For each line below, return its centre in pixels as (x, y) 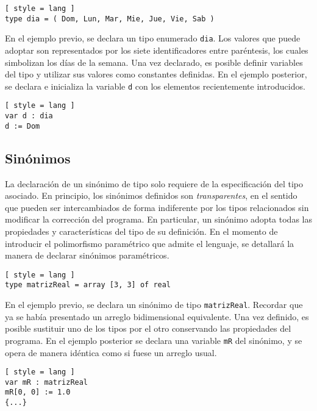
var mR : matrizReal (47, 382)
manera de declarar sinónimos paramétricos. (87, 255)
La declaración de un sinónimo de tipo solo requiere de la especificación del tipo (154, 183)
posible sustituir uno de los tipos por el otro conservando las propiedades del (148, 328)
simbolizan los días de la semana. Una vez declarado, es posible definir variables (154, 62)
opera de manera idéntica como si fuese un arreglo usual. (111, 352)
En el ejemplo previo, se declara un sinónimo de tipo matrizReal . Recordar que (154, 305)
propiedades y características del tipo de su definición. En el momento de (141, 231)
